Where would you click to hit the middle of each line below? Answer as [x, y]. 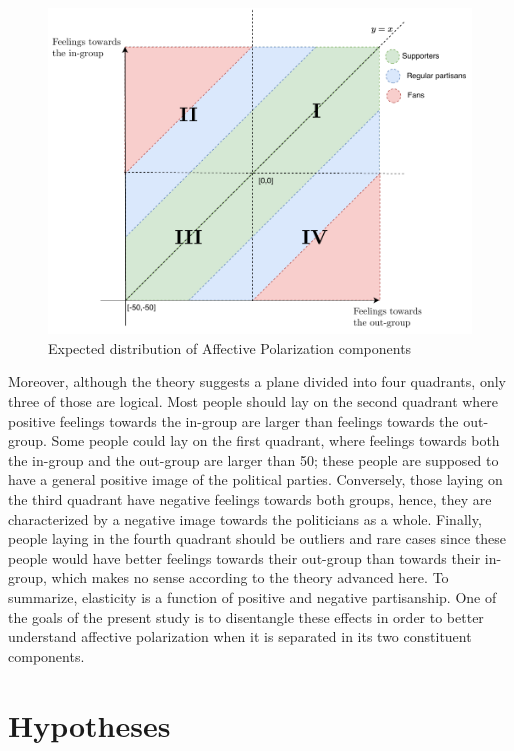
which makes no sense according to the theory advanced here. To [250, 577]
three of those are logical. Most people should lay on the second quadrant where [253, 401]
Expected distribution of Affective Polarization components [230, 347]
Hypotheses [89, 724]
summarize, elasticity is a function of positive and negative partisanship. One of [252, 596]
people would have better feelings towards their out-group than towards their [244, 557]
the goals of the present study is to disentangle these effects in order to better [246, 616]
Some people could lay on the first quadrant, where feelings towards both [275, 440]
